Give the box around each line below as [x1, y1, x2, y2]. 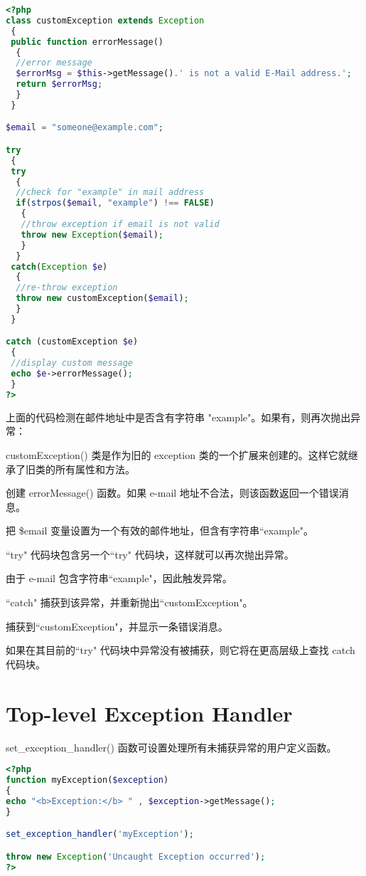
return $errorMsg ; [16, 79, 103, 90]
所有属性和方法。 [55, 461, 135, 476]
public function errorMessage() [11, 36, 163, 47]
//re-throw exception [16, 283, 118, 293]
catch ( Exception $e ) [11, 261, 108, 272]
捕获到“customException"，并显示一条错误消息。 [6, 618, 228, 633]
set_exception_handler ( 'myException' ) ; [6, 829, 194, 840]
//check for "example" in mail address [16, 187, 205, 198]
